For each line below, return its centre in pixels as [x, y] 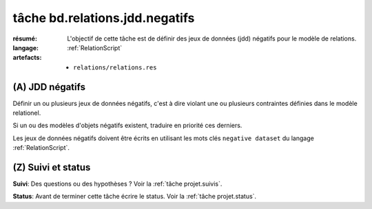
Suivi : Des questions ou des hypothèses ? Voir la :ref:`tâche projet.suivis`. [117, 184]
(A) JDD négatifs [49, 87]
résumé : [25, 38]
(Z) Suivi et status [52, 167]
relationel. [27, 113]
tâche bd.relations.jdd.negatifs [104, 18]
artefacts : [27, 58]
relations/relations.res [115, 67]
